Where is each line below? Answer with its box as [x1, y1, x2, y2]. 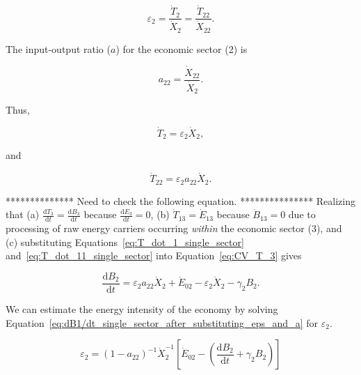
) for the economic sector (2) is [115, 41, 248, 56]
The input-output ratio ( [6, 41, 111, 56]
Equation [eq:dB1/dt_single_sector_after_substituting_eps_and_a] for [6, 315, 318, 330]
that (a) [6, 207, 40, 222]
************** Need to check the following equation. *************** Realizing [6, 193, 356, 208]
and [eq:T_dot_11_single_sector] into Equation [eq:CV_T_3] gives [6, 248, 302, 263]
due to [288, 207, 316, 222]
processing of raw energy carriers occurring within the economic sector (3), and [6, 221, 342, 236]
